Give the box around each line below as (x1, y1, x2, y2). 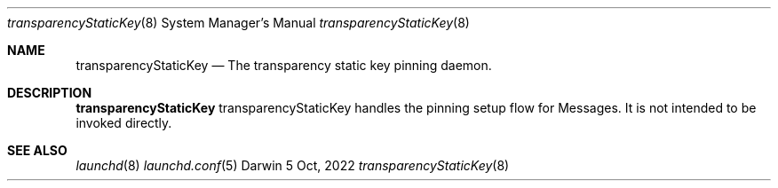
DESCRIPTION (7, 85, 92, 100)
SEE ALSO (7, 143, 67, 158)
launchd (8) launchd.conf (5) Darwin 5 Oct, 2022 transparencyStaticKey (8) (75, 158, 510, 173)
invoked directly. (75, 115, 172, 130)
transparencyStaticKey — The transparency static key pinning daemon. (75, 58, 492, 73)
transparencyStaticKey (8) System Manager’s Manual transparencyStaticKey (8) (7, 15, 470, 30)
